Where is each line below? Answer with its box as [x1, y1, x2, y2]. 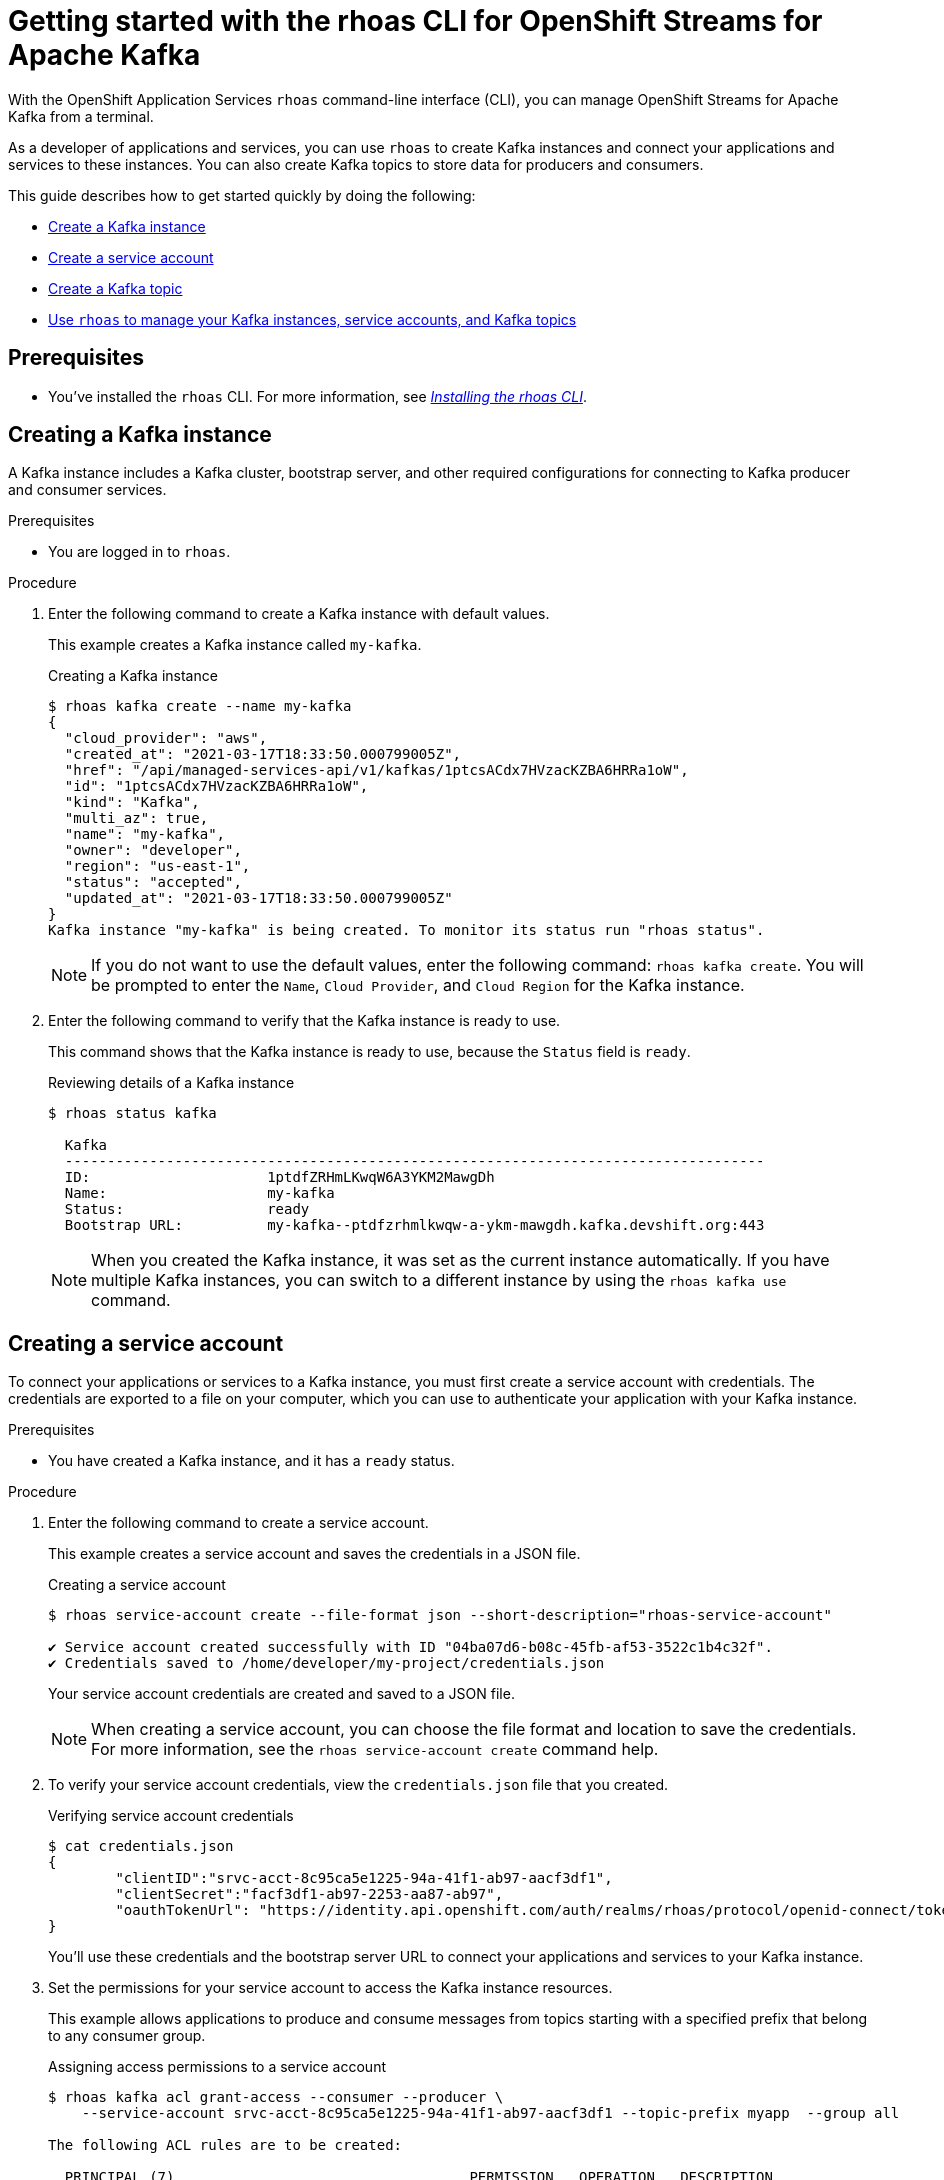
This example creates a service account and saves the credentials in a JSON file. [48, 1545, 581, 1563]
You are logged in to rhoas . [48, 543, 231, 561]
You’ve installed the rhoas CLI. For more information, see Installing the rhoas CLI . [48, 387, 587, 405]
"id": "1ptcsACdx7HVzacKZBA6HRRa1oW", [64, 778, 369, 795]
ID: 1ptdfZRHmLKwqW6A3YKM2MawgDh [64, 1169, 495, 1186]
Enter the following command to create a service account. [48, 1514, 429, 1532]
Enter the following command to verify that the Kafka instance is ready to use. [48, 1012, 561, 1030]
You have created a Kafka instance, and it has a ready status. [48, 1452, 455, 1470]
